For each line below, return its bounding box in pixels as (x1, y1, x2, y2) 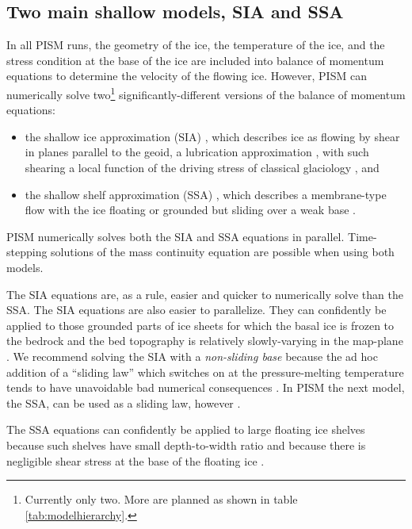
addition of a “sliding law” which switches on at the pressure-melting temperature (6, 363, 404, 380)
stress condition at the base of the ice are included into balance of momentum (6, 52, 384, 68)
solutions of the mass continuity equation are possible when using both (51, 243, 395, 260)
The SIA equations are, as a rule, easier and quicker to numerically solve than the (6, 286, 403, 302)
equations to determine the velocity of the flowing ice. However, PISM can (6, 67, 367, 84)
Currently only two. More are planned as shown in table (25, 491, 298, 508)
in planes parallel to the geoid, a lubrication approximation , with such (25, 144, 369, 160)
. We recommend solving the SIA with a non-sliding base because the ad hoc (6, 347, 378, 364)
